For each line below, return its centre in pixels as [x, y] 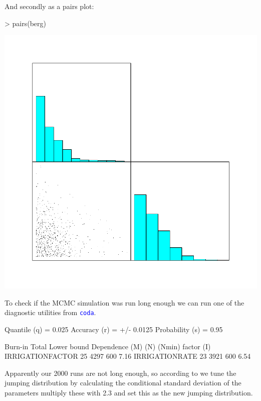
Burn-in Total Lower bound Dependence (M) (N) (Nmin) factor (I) [108, 346]
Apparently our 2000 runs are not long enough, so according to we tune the [120, 373]
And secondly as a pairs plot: [49, 6]
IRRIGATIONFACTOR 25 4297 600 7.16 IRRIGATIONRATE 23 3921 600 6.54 [128, 356]
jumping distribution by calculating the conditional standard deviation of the [123, 383]
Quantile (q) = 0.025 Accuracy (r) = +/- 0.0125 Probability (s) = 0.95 [114, 329]
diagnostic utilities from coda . [50, 312]
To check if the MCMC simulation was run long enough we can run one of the [124, 302]
